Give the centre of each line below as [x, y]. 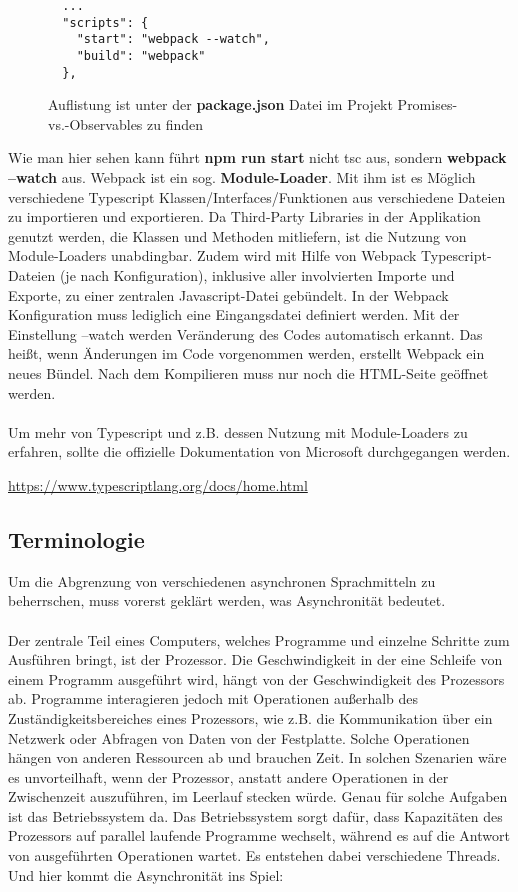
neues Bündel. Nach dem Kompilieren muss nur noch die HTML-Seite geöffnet [248, 373]
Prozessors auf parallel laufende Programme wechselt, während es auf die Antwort [259, 835]
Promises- [427, 104]
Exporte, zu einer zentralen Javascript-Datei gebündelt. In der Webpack [228, 294]
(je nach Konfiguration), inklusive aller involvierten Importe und [257, 275]
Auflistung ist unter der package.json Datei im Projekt [220, 104]
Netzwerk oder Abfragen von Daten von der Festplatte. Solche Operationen [239, 737]
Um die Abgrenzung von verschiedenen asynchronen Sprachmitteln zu [222, 580]
